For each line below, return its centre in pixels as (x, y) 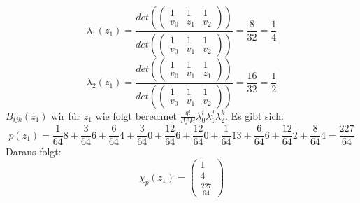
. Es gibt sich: (255, 115)
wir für (66, 115)
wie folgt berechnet (136, 115)
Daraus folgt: (34, 152)
